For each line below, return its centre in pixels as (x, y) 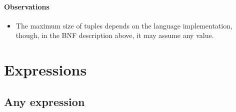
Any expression (44, 101)
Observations (27, 6)
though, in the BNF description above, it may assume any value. (115, 35)
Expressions (45, 70)
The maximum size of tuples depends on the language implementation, (124, 25)
